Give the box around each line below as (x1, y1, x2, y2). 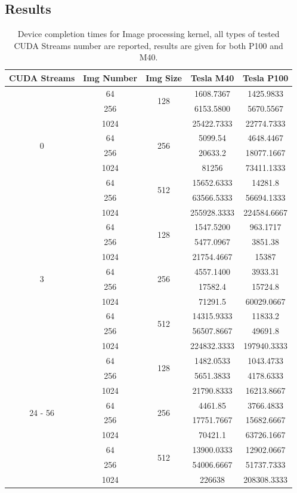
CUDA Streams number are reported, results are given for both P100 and (14, 39, 283, 51)
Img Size (146, 71, 182, 84)
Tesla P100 (242, 71, 289, 84)
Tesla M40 (190, 71, 234, 84)
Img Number (83, 71, 138, 84)
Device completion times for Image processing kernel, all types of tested (17, 27, 280, 40)
